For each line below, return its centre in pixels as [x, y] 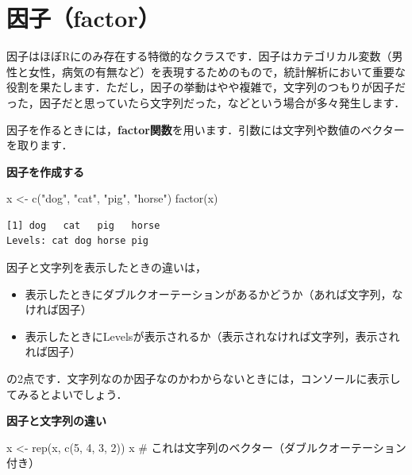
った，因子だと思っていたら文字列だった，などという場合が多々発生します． [206, 102]
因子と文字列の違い [56, 421]
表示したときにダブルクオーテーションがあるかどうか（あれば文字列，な [214, 293]
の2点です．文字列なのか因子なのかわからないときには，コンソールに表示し [204, 378]
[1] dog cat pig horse [83, 225]
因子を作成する [45, 171]
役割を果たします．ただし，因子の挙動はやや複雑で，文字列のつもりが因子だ [206, 87]
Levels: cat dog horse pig [77, 241]
